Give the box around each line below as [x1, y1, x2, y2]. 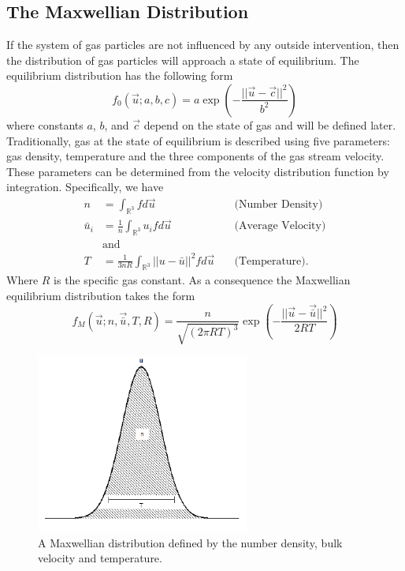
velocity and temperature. [38, 550, 162, 566]
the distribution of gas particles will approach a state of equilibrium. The [6, 51, 359, 68]
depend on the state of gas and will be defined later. [143, 116, 396, 133]
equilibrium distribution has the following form [6, 67, 233, 84]
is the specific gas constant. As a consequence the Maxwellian [54, 272, 351, 288]
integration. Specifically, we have [6, 178, 164, 195]
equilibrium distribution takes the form [6, 287, 195, 303]
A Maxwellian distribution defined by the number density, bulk [38, 534, 343, 550]
